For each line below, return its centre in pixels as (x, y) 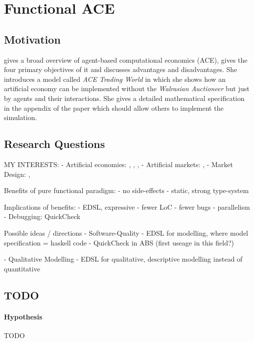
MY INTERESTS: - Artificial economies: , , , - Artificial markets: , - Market (118, 164)
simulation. (21, 117)
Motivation (32, 39)
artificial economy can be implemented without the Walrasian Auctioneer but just (127, 88)
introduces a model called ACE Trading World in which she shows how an (115, 79)
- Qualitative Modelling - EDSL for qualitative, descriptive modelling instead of (123, 259)
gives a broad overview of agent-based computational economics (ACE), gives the (126, 60)
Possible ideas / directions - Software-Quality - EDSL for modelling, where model (126, 232)
